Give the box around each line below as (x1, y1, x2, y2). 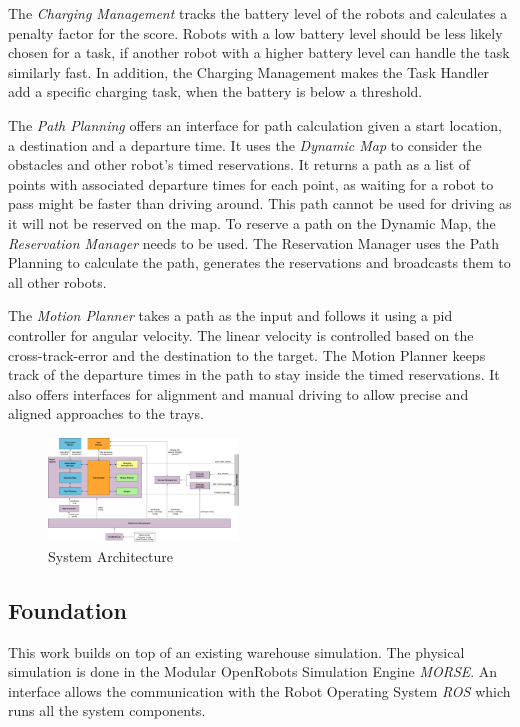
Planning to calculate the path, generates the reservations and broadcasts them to (8, 252, 511, 273)
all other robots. (8, 271, 107, 292)
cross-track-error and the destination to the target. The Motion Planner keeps (8, 344, 486, 365)
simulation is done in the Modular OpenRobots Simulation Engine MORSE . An (8, 661, 498, 682)
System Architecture (48, 545, 173, 566)
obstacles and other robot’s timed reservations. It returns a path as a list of (8, 154, 471, 175)
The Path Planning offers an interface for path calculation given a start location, (8, 114, 502, 135)
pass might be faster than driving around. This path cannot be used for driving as (8, 193, 512, 214)
